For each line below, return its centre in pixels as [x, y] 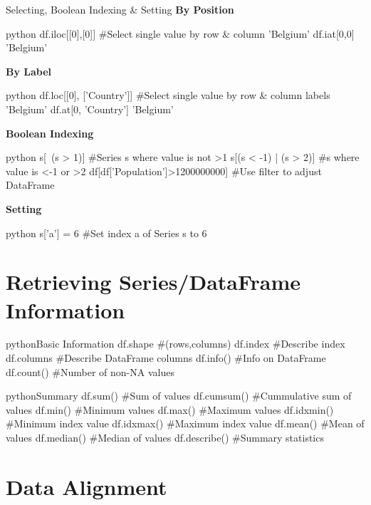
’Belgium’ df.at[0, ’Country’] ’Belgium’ [90, 109]
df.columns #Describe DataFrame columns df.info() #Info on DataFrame [166, 358]
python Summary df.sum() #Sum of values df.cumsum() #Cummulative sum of [179, 396]
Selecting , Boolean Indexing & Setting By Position [120, 9]
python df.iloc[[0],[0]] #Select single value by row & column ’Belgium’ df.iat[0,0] [180, 33]
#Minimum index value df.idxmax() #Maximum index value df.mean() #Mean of [185, 423]
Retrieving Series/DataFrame [153, 282]
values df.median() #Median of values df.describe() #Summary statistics [165, 437]
